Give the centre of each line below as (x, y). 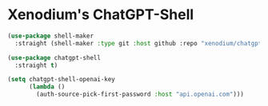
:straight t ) (36, 65)
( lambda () (47, 87)
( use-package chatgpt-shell (54, 57)
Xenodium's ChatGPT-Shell (101, 15)
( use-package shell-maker (50, 36)
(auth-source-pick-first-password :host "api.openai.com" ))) (140, 94)
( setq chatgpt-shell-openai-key (61, 80)
